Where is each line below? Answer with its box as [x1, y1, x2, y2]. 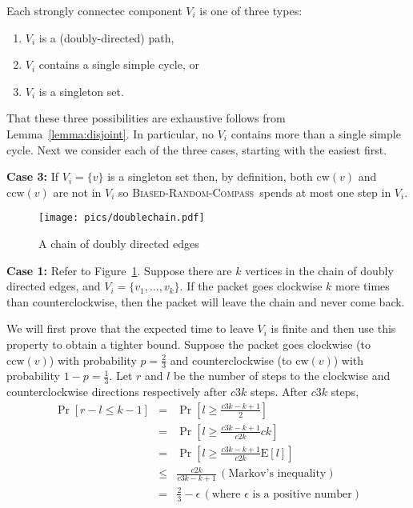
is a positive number [252, 488, 352, 500]
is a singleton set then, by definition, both [107, 168, 313, 185]
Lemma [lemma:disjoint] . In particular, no [6, 125, 215, 142]
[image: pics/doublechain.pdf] [38, 212, 205, 224]
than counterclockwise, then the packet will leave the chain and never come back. [6, 293, 405, 310]
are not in [53, 183, 102, 200]
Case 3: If [6, 168, 59, 185]
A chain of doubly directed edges [38, 235, 199, 251]
